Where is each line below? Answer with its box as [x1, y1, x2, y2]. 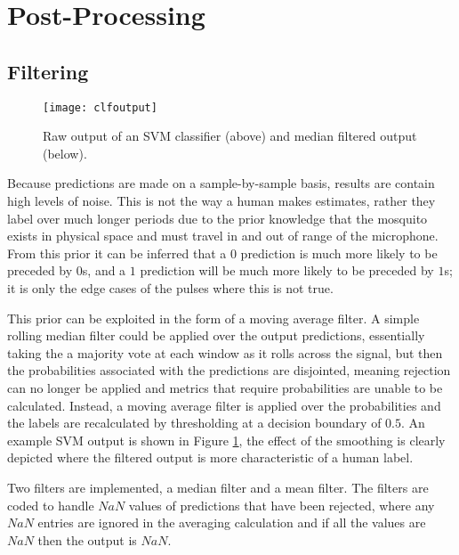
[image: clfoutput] [43, 101, 157, 114]
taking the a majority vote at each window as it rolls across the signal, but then [7, 343, 443, 362]
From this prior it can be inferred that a [7, 243, 227, 262]
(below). [43, 143, 87, 162]
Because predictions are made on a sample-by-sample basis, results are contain [7, 174, 435, 192]
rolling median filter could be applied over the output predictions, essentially [7, 326, 425, 345]
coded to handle [7, 495, 94, 514]
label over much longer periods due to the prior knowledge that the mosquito [7, 208, 428, 227]
